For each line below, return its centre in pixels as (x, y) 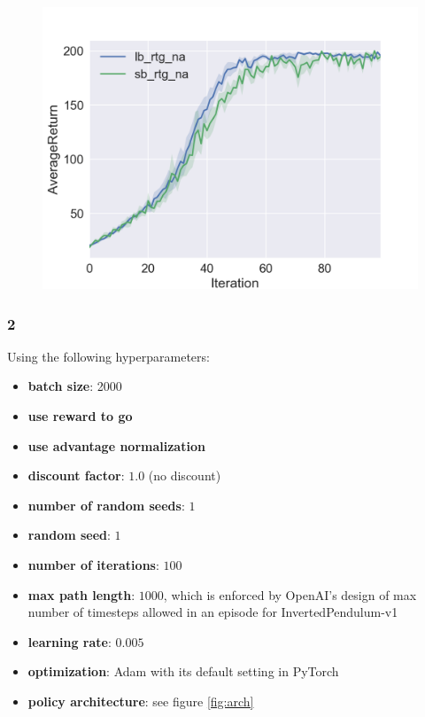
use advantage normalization (116, 445)
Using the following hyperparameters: (108, 356)
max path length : (81, 594)
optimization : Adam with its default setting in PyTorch (183, 671)
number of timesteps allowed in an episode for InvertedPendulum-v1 (213, 612)
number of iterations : (93, 564)
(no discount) (185, 475)
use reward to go (80, 416)
